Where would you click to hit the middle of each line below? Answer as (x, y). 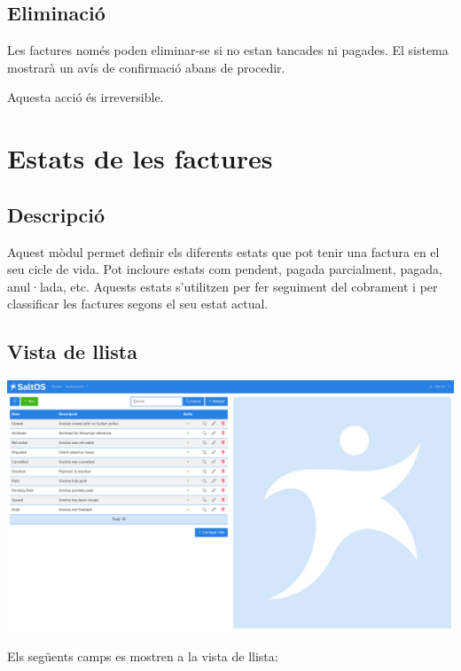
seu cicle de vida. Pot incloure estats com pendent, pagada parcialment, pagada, (225, 269)
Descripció (56, 214)
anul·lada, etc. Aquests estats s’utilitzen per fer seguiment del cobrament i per (223, 286)
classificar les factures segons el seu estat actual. (138, 304)
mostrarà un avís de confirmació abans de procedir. (146, 67)
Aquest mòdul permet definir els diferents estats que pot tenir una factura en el (223, 251)
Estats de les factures (140, 158)
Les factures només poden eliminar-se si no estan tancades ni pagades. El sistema (228, 50)
